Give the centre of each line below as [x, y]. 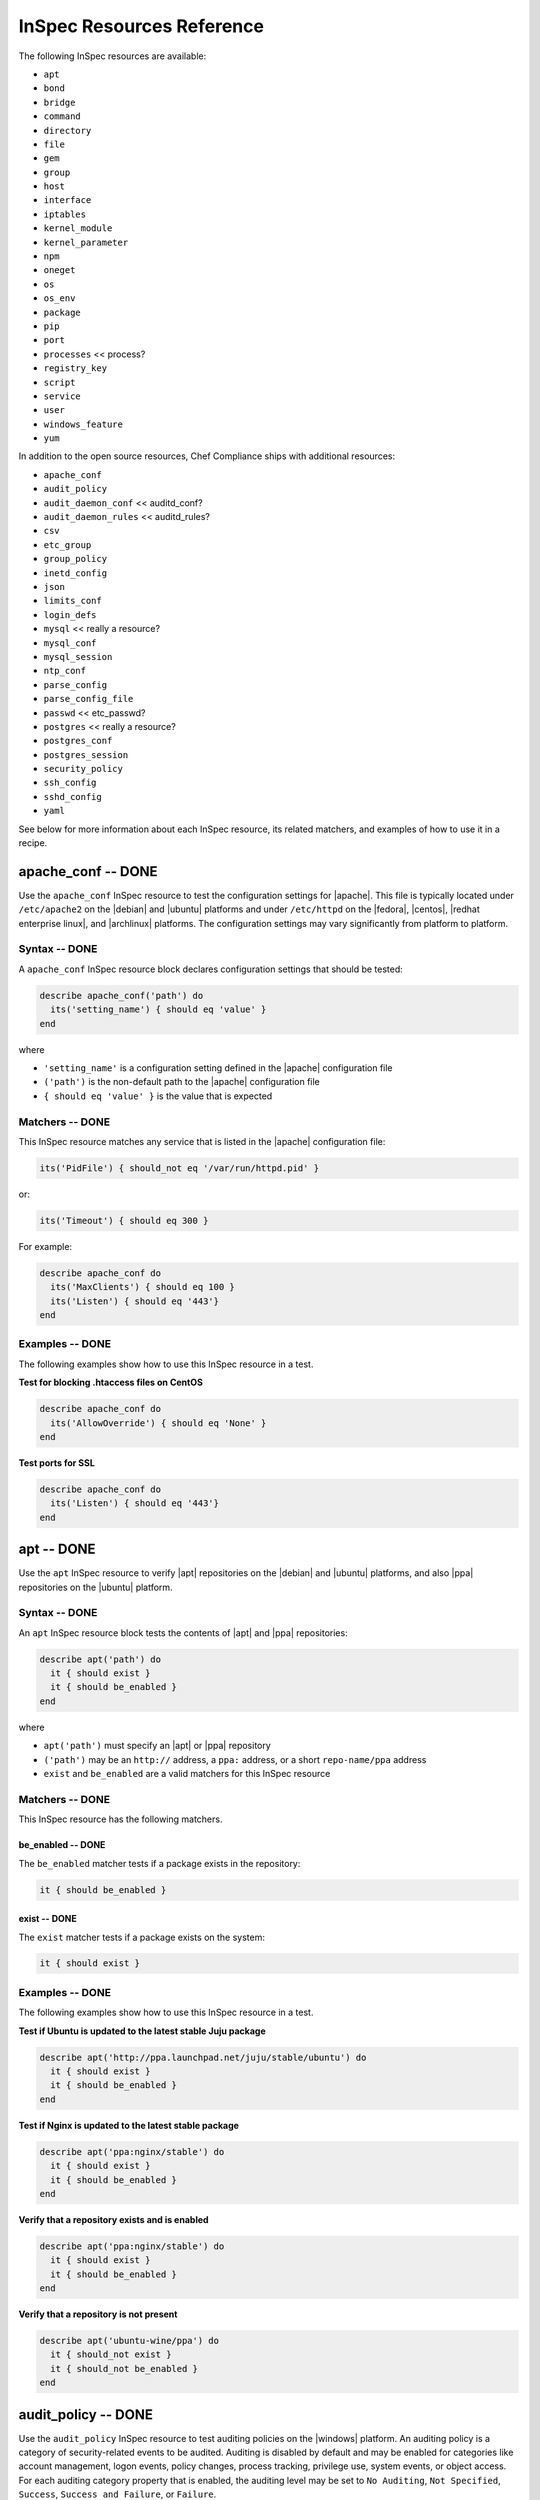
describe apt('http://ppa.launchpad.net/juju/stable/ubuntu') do [203, 2057]
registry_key [75, 368]
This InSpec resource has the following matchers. [120, 1819]
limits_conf [72, 601]
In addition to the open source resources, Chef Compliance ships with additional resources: [206, 456]
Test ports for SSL [56, 1462]
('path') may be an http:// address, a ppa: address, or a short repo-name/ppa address [235, 1759]
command [62, 116]
